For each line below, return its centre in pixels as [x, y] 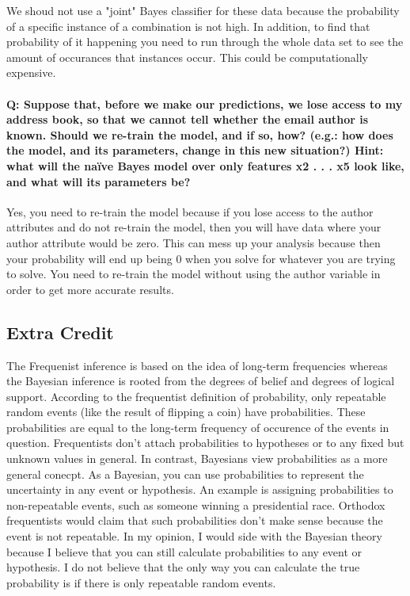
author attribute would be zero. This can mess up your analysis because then [194, 242]
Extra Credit [60, 332]
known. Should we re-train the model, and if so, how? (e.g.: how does [200, 134]
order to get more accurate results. [90, 289]
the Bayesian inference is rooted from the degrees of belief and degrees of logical [201, 381]
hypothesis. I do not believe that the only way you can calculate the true [183, 567]
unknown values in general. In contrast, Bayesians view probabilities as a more [197, 458]
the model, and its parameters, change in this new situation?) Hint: [195, 150]
